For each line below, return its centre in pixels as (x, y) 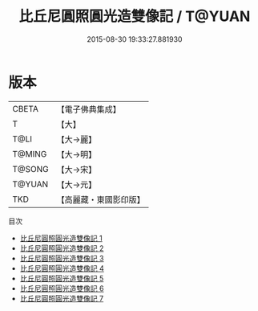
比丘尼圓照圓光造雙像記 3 (62, 258)
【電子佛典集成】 (89, 109)
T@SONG (31, 169)
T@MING (30, 153)
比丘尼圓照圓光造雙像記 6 (62, 288)
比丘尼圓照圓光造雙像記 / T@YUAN (135, 16)
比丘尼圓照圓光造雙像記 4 (62, 268)
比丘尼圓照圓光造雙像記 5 (62, 278)
